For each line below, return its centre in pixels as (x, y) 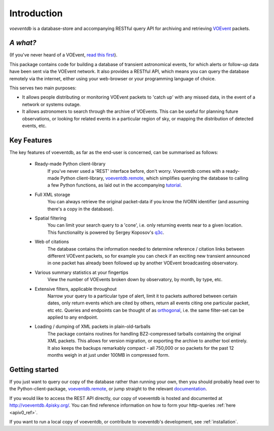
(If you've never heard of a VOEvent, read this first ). (63, 55)
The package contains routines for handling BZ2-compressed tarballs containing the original (144, 333)
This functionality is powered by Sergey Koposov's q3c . (106, 232)
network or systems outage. (52, 104)
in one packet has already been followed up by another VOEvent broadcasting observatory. (143, 263)
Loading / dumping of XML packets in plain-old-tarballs (93, 327)
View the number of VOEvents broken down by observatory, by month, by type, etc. (135, 280)
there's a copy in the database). (81, 209)
